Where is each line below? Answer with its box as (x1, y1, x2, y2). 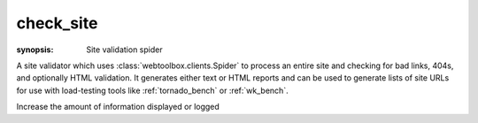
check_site (16, 13, 98, 33)
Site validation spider (86, 44, 163, 55)
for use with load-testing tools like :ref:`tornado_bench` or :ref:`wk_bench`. (16, 85, 289, 96)
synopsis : (16, 44, 54, 55)
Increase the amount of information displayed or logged (16, 102, 220, 112)
